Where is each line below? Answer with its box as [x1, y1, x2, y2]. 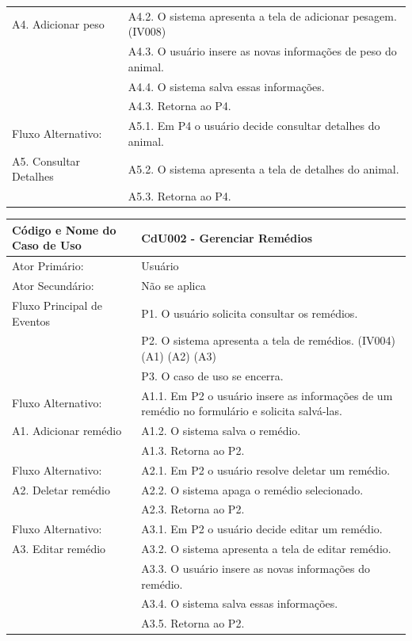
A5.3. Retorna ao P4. [128, 188, 231, 204]
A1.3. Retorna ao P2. [141, 441, 245, 458]
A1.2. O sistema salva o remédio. [141, 422, 301, 439]
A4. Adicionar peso [12, 15, 105, 32]
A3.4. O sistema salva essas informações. [141, 595, 338, 612]
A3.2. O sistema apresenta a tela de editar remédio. [141, 540, 391, 557]
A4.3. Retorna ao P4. [128, 97, 231, 114]
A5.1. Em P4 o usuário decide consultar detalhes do [128, 117, 380, 134]
